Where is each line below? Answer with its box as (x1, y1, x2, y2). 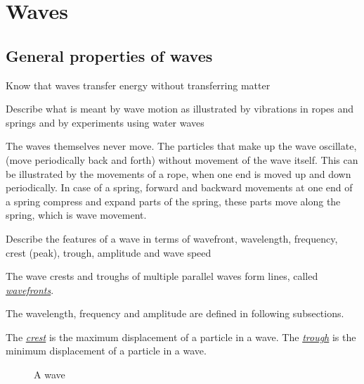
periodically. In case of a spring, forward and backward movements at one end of (6, 180, 353, 195)
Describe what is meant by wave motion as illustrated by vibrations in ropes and (6, 101, 354, 116)
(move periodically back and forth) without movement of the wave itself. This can (6, 152, 358, 167)
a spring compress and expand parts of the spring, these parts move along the (6, 193, 341, 208)
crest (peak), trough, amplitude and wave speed (6, 245, 212, 260)
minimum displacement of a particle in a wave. (6, 343, 207, 358)
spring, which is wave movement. (6, 207, 147, 222)
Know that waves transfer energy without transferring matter (6, 77, 271, 92)
